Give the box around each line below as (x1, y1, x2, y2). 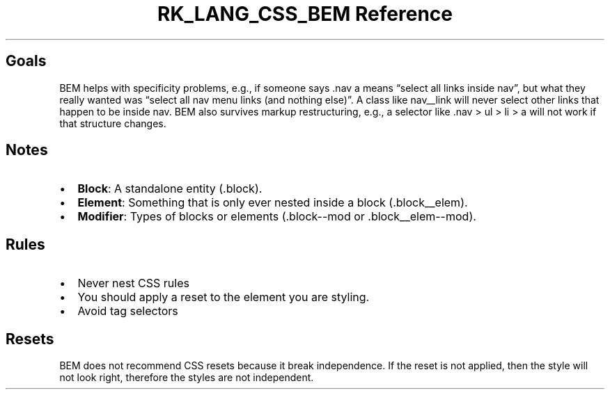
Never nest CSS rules (77, 276, 189, 291)
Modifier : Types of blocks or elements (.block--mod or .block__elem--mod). (77, 209, 476, 224)
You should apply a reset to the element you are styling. (77, 290, 370, 305)
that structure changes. (59, 117, 166, 129)
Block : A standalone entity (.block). (77, 182, 263, 196)
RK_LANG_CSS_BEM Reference (157, 2, 453, 26)
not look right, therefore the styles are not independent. (59, 371, 314, 384)
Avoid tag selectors (77, 304, 178, 319)
